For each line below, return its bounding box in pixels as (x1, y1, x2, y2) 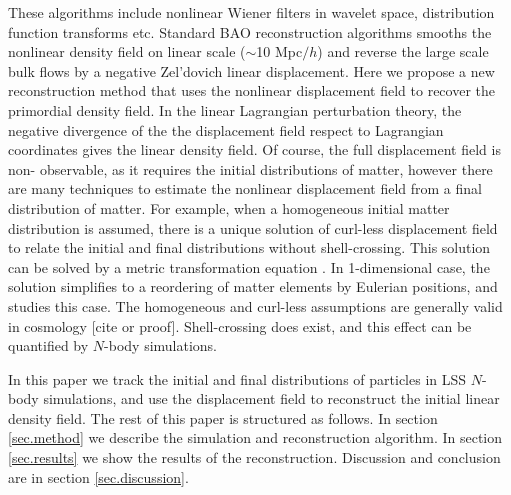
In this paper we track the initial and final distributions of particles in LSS (8, 368, 467, 389)
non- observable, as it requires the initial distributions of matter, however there (8, 158, 493, 179)
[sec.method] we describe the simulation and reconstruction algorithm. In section (8, 427, 503, 448)
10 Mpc (256, 41, 303, 62)
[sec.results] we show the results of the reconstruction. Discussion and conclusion (8, 447, 501, 468)
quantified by (8, 335, 89, 356)
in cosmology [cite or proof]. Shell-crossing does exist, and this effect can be (8, 315, 472, 336)
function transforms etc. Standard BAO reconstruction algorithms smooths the (8, 21, 492, 42)
